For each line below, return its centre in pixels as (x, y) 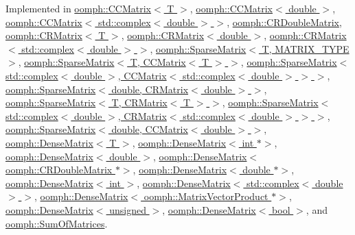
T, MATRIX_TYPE (306, 48)
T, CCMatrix (158, 62)
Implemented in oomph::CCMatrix (79, 8)
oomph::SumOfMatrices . (57, 223)
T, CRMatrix (139, 102)
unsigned (128, 209)
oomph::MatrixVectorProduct (206, 196)
